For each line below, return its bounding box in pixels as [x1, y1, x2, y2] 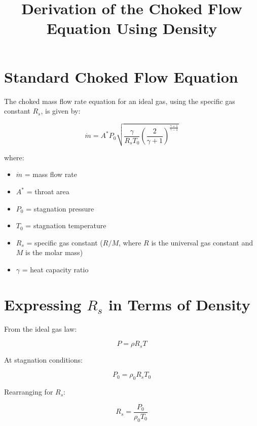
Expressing [4, 294, 82, 314]
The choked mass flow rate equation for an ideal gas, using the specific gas [4, 95, 235, 106]
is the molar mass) [25, 247, 83, 258]
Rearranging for [4, 386, 53, 397]
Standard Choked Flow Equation [4, 66, 238, 87]
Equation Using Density [46, 18, 217, 39]
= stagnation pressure [26, 203, 94, 214]
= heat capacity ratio [22, 264, 89, 275]
